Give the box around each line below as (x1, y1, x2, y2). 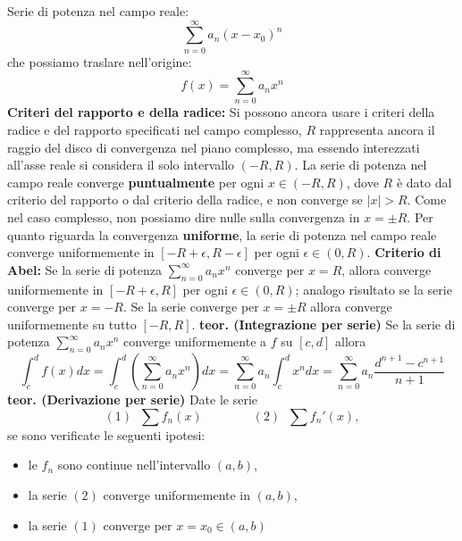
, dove (346, 172, 379, 191)
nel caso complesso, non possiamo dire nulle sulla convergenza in (7, 208, 360, 226)
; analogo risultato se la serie (295, 279, 452, 298)
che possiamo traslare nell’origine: (7, 52, 192, 71)
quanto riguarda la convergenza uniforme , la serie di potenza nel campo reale (7, 225, 437, 244)
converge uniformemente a (123, 332, 267, 351)
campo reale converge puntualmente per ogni (7, 172, 265, 191)
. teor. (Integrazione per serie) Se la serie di (191, 314, 456, 333)
